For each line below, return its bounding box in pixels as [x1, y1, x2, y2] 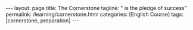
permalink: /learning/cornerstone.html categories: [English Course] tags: [5, 11, 184, 18]
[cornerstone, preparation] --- [5, 17, 80, 24]
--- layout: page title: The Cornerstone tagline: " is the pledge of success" [5, 5, 187, 11]
